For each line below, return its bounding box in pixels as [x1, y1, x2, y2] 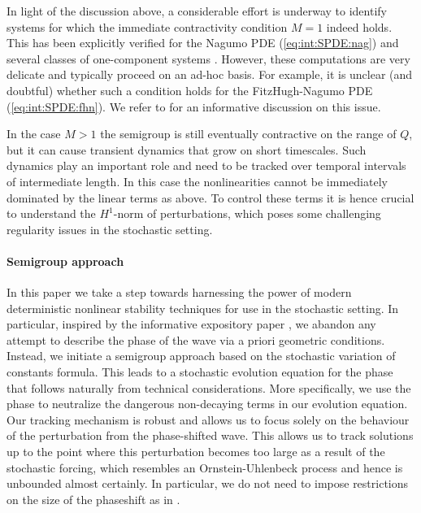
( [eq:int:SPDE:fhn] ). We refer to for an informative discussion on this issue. [7, 98, 381, 115]
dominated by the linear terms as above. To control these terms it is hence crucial [7, 189, 414, 206]
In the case [7, 125, 61, 142]
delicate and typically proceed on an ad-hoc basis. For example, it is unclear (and [7, 66, 413, 83]
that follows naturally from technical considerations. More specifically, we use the [7, 379, 411, 396]
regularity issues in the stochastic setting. [7, 220, 213, 237]
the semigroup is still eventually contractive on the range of [100, 125, 397, 142]
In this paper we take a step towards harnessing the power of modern [7, 284, 352, 301]
